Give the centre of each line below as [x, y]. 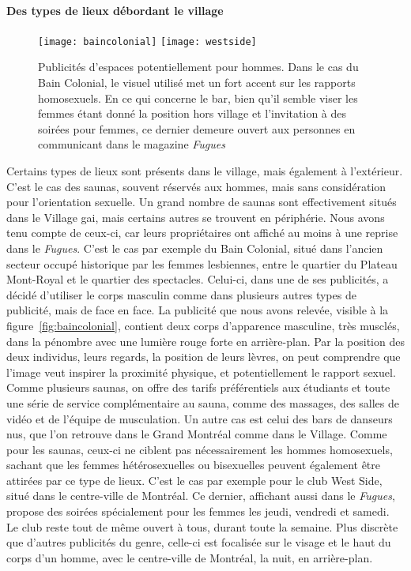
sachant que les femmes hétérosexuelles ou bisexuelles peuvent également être [194, 465]
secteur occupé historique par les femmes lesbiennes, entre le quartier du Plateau [202, 263]
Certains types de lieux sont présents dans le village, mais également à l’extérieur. [205, 171]
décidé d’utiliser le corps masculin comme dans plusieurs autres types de [181, 294]
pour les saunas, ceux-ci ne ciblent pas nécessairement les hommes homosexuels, [200, 449]
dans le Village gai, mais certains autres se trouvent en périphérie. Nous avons [196, 217]
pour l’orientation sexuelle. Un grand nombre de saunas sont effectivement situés [202, 202]
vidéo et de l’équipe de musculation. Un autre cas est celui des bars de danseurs [200, 418]
